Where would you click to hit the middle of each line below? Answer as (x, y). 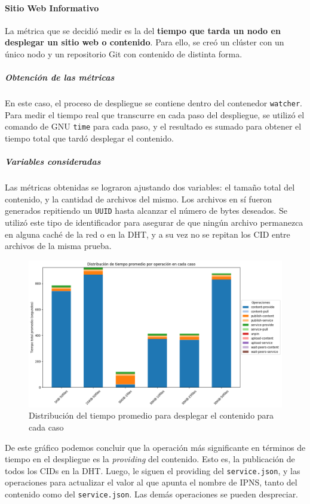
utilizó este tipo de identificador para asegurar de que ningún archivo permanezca (154, 222)
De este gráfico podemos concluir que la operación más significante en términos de (155, 447)
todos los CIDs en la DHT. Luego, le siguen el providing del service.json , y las (153, 470)
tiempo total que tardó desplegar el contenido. (89, 138)
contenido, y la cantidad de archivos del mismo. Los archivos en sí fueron (139, 199)
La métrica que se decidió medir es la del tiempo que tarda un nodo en (143, 30)
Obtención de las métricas (60, 77)
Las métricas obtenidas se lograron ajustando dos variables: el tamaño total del (150, 187)
